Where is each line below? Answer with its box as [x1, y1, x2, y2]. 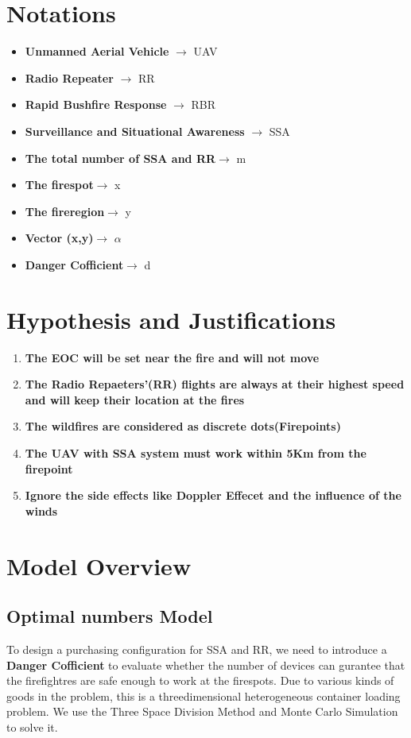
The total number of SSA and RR [25, 149, 216, 166]
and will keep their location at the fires [25, 391, 245, 408]
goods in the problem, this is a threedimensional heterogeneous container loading [6, 687, 401, 704]
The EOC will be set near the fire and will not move [25, 349, 320, 365]
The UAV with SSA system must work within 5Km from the [25, 444, 366, 461]
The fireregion [25, 203, 105, 219]
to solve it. [6, 718, 58, 735]
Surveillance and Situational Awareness [25, 122, 245, 139]
